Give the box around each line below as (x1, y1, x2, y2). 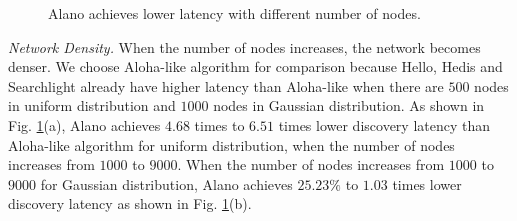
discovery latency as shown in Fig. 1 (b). (8, 193, 252, 214)
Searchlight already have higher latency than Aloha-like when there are (8, 75, 444, 96)
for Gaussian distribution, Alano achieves (40, 173, 293, 194)
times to (194, 114, 245, 135)
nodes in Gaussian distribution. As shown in (213, 95, 485, 116)
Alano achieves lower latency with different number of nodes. (48, 3, 421, 23)
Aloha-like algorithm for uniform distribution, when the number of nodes (8, 134, 455, 155)
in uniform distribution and (8, 95, 176, 116)
